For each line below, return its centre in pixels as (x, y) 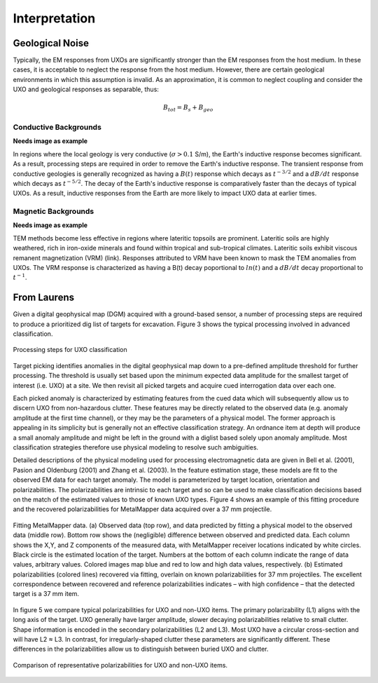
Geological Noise (51, 43)
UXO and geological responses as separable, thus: (86, 89)
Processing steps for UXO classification (70, 350)
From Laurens (44, 298)
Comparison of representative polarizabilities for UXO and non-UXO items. (120, 665)
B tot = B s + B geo (188, 109)
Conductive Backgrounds (57, 127)
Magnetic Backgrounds (54, 212)
